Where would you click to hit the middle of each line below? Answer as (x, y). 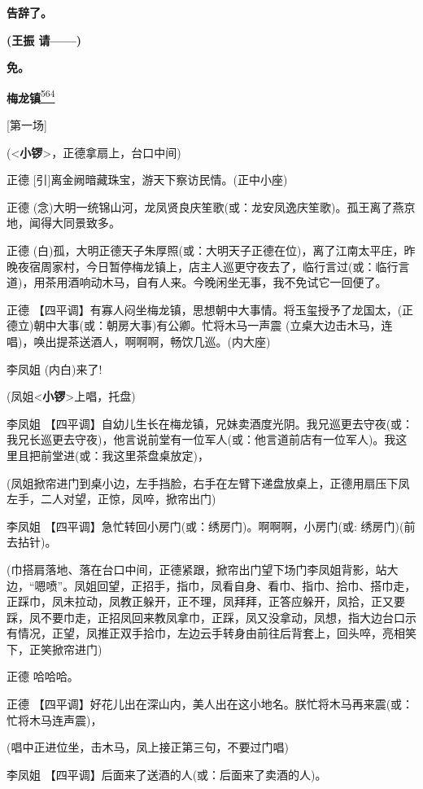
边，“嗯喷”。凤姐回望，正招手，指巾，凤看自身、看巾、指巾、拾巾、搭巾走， (211, 585)
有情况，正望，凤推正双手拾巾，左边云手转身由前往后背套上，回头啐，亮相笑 (211, 633)
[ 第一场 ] (27, 125)
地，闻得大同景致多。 (63, 223)
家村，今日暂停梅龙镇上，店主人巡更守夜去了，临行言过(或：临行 (225, 266)
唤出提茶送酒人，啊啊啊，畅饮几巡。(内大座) (152, 341)
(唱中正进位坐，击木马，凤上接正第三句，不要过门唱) (148, 747)
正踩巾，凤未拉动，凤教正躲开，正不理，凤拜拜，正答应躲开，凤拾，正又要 (206, 601)
